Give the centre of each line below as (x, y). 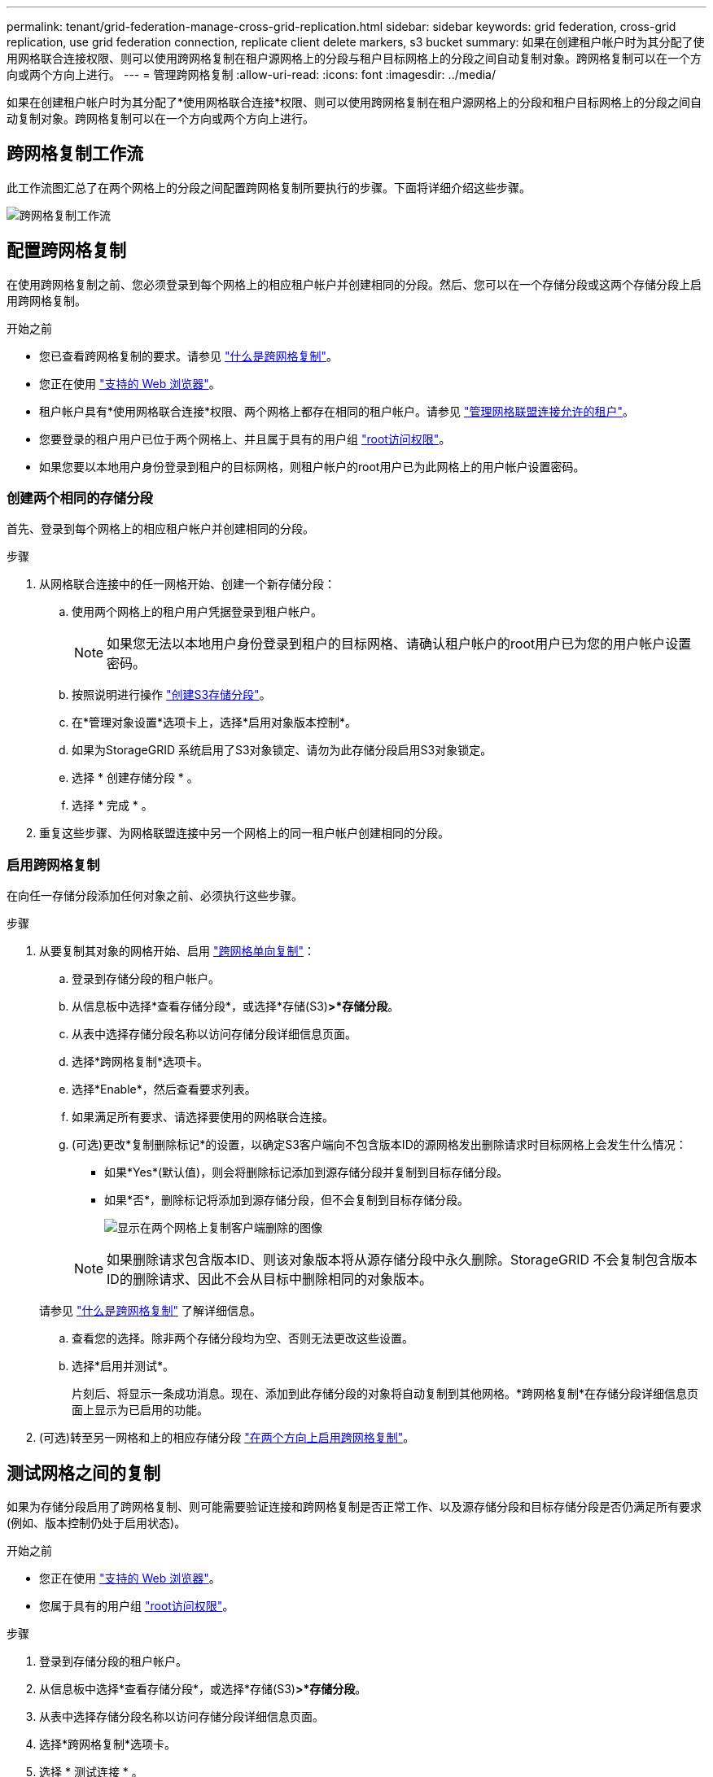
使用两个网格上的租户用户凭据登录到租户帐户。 (197, 612)
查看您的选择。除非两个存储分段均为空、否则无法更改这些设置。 (243, 1338)
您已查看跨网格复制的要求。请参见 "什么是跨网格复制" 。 (188, 356)
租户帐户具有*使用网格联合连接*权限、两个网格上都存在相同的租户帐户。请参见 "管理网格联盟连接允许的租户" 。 (337, 411)
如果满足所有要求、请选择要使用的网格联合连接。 (203, 1117)
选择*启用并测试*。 (123, 1366)
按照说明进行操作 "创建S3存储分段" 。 (171, 695)
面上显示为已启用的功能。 (140, 1410)
